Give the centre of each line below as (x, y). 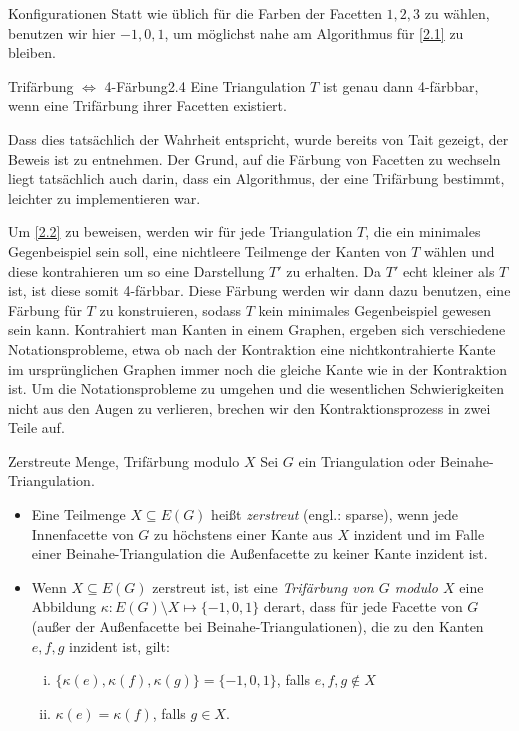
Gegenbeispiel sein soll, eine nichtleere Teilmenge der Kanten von (207, 250)
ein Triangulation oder (367, 460)
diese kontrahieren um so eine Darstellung (136, 270)
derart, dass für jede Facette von (363, 606)
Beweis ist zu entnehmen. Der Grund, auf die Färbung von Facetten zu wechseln (254, 158)
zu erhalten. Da (334, 270)
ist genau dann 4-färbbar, (400, 85)
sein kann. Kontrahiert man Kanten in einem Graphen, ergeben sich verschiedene (257, 329)
